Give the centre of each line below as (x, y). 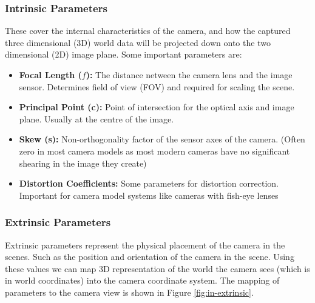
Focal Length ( (50, 75)
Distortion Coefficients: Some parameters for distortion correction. (149, 183)
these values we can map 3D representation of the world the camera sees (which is (157, 268)
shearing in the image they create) (83, 163)
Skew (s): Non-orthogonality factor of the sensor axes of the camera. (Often (162, 139)
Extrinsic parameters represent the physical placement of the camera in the (145, 245)
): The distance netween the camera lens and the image (189, 75)
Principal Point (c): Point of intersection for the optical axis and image (157, 107)
